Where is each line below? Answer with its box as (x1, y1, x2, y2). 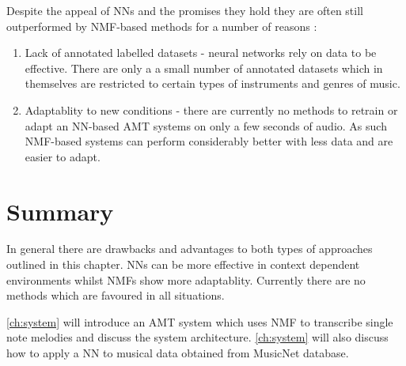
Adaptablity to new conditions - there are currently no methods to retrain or (25, 101, 398, 118)
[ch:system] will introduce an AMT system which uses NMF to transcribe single (6, 313, 393, 330)
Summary (6, 194, 114, 227)
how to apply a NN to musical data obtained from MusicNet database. (6, 345, 349, 361)
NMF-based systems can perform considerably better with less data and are (25, 133, 393, 149)
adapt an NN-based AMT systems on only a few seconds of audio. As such (25, 117, 387, 134)
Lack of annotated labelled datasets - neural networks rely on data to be (25, 44, 377, 61)
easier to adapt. (25, 148, 101, 164)
